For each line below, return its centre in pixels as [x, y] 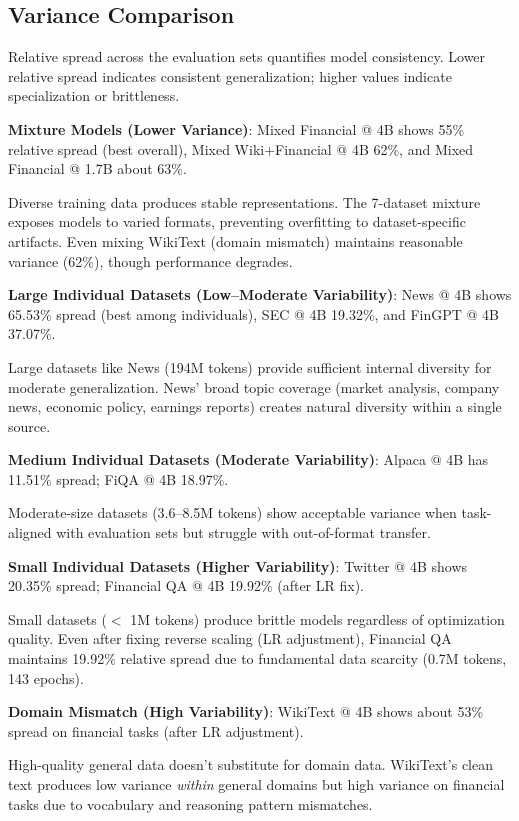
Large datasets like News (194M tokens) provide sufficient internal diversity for [250, 366]
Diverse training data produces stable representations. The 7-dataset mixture [244, 201]
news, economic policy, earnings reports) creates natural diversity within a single [255, 406]
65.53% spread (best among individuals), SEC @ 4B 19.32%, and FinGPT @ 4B [253, 313]
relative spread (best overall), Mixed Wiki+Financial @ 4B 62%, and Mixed [241, 148]
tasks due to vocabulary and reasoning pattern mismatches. [190, 803]
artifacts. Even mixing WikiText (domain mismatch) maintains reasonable [235, 240]
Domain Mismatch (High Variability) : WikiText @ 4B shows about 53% [246, 711]
